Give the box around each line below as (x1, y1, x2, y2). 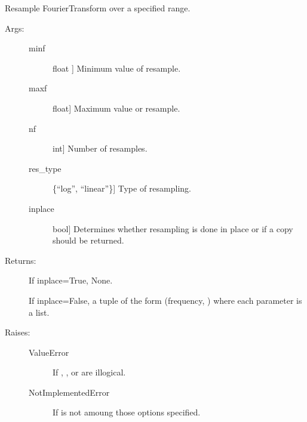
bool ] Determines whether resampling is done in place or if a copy (53, 222, 293, 235)
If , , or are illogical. (53, 366, 126, 378)
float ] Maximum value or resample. (53, 101, 180, 114)
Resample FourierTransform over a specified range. (5, 2, 191, 14)
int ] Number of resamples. (53, 142, 148, 155)
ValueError (29, 346, 69, 358)
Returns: (5, 254, 36, 266)
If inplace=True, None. (29, 274, 113, 287)
